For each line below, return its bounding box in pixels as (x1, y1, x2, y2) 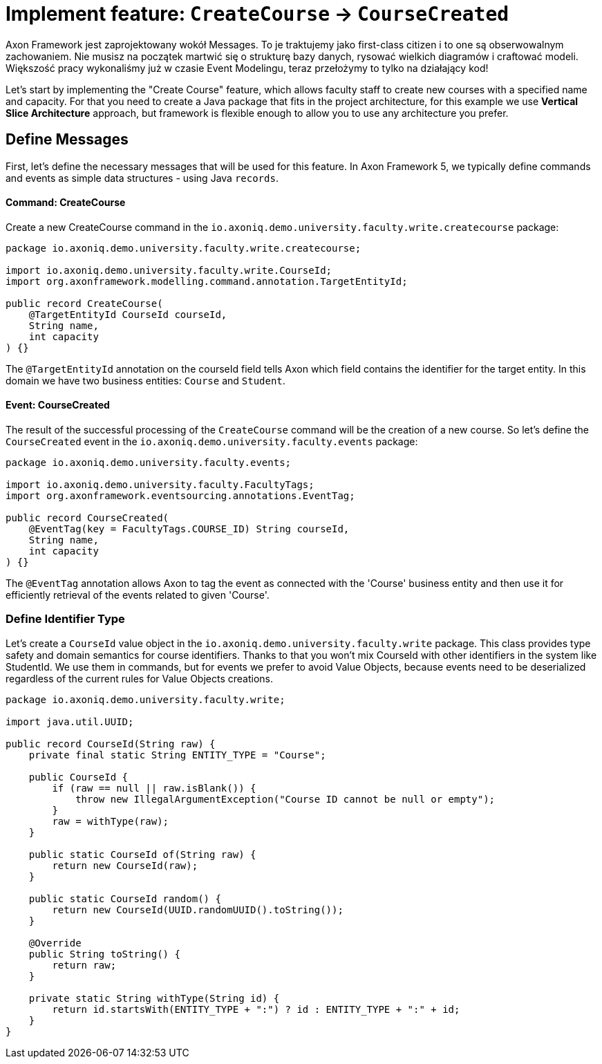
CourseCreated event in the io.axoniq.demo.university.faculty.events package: (6, 436, 418, 448)
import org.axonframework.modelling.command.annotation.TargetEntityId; (6, 275, 408, 287)
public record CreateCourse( (6, 297, 163, 309)
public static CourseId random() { (28, 893, 221, 904)
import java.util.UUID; (6, 716, 134, 727)
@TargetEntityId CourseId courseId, (28, 308, 227, 320)
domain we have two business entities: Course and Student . (6, 374, 285, 386)
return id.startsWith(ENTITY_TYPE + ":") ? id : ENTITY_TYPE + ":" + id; (52, 1003, 460, 1015)
